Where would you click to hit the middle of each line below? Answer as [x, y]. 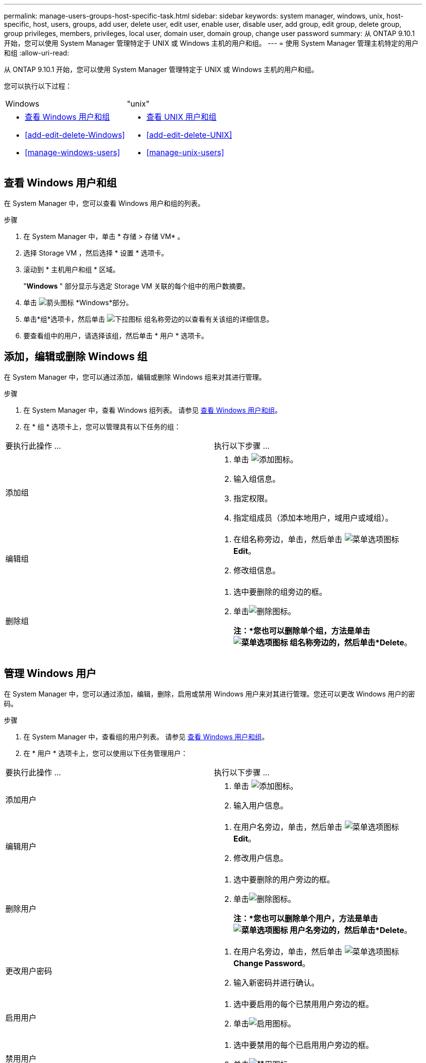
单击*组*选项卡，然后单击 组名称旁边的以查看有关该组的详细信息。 [148, 319]
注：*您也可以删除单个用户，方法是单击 [306, 918]
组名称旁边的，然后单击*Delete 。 [351, 642]
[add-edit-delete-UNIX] [189, 135]
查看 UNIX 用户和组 [181, 117]
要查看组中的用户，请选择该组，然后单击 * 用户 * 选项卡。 [116, 335]
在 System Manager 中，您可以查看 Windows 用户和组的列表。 [104, 203]
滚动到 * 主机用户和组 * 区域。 [71, 269]
